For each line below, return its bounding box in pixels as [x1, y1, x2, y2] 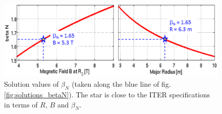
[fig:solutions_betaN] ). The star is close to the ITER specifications [4, 89, 210, 99]
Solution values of [4, 79, 59, 89]
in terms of [4, 99, 38, 109]
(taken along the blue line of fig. [72, 79, 171, 89]
